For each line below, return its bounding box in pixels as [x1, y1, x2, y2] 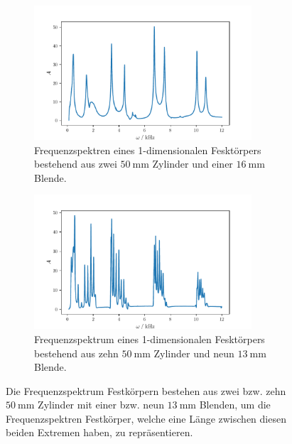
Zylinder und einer [152, 156, 233, 171]
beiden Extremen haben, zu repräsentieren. [6, 425, 193, 440]
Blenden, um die [199, 397, 271, 412]
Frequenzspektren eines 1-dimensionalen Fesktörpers [34, 142, 261, 157]
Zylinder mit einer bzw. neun [38, 397, 164, 412]
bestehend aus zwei [34, 156, 117, 171]
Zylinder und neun [153, 345, 234, 360]
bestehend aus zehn [34, 345, 119, 360]
